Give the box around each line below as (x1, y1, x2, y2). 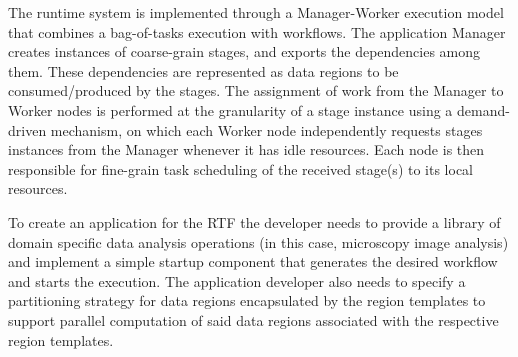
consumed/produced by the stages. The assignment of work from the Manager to (8, 80, 504, 101)
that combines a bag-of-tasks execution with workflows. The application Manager (8, 21, 506, 42)
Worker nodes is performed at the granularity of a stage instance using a (8, 99, 453, 120)
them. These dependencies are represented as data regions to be (8, 60, 399, 81)
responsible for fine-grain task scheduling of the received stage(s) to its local (8, 158, 474, 179)
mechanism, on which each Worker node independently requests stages (50, 119, 483, 140)
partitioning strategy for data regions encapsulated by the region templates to (8, 290, 486, 311)
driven (8, 119, 47, 140)
